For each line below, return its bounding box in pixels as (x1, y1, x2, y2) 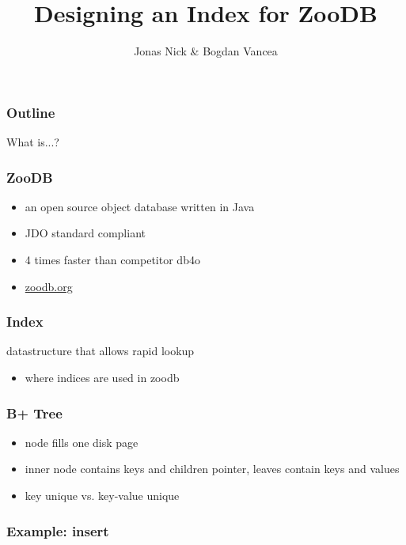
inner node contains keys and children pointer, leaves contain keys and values (25, 460, 400, 477)
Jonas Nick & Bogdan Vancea (134, 43, 278, 59)
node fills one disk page (25, 433, 138, 450)
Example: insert (6, 520, 109, 540)
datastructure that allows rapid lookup (6, 343, 195, 359)
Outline (6, 102, 55, 122)
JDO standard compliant (25, 225, 146, 241)
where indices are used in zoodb (25, 369, 180, 386)
